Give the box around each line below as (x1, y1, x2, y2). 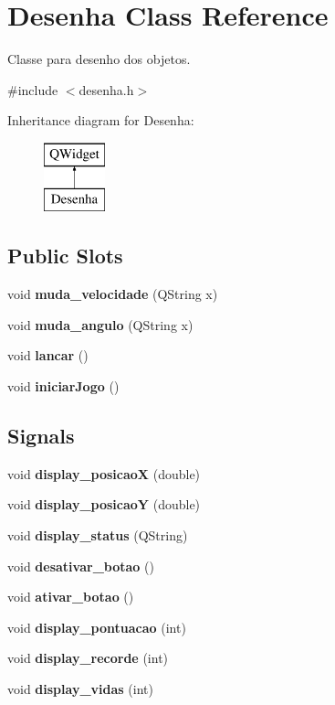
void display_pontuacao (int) (7, 617, 186, 636)
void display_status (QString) (7, 526, 188, 545)
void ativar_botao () (7, 587, 134, 606)
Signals (7, 422, 75, 450)
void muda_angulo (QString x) (7, 315, 194, 334)
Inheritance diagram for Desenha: (7, 111, 194, 130)
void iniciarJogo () (7, 377, 120, 396)
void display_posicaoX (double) (7, 464, 201, 483)
